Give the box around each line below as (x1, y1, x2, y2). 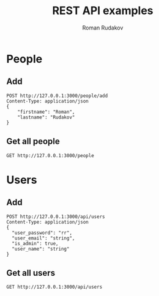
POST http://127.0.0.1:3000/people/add (6, 93, 108, 99)
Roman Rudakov (82, 24, 124, 31)
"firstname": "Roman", (17, 109, 75, 115)
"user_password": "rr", (12, 230, 72, 236)
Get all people (6, 136, 60, 147)
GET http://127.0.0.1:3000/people (6, 152, 95, 158)
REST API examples (51, 4, 154, 18)
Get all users (6, 268, 56, 278)
